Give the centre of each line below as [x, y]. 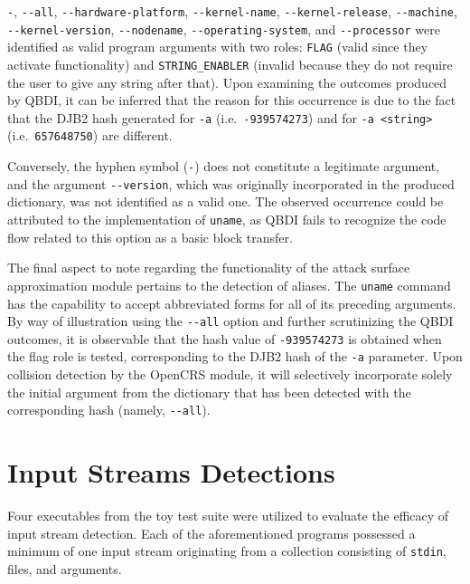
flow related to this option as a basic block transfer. [150, 237]
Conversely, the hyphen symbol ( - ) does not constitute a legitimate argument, [224, 166]
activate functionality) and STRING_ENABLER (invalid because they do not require [230, 64]
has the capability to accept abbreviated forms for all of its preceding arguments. [232, 303]
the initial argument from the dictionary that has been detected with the [209, 392]
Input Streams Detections [171, 472]
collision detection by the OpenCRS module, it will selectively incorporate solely [230, 374]
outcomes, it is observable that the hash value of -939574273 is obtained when [225, 338]
